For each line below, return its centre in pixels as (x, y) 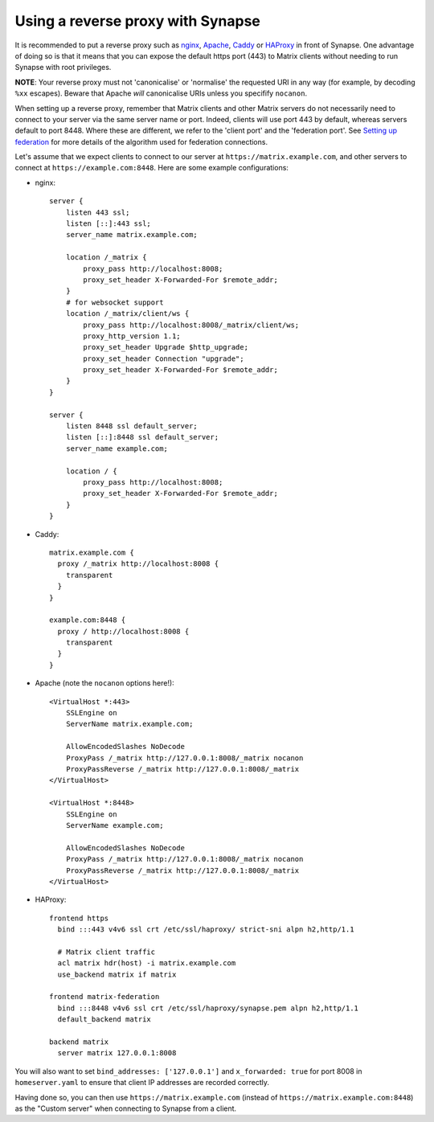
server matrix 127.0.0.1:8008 (117, 1053)
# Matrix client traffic (106, 952)
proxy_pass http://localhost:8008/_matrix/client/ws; (191, 325)
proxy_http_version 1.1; (132, 336)
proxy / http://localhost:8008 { (123, 631)
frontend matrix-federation (104, 997)
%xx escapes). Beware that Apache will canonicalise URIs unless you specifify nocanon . (161, 93)
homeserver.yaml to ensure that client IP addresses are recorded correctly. (142, 1083)
